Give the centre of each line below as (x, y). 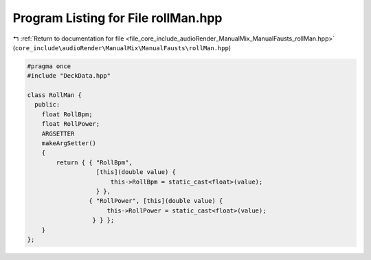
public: (47, 105)
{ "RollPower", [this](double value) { (156, 201)
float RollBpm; (67, 114)
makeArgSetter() (69, 143)
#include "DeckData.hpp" (69, 76)
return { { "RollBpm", (94, 162)
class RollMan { (55, 95)
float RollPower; (71, 124)
